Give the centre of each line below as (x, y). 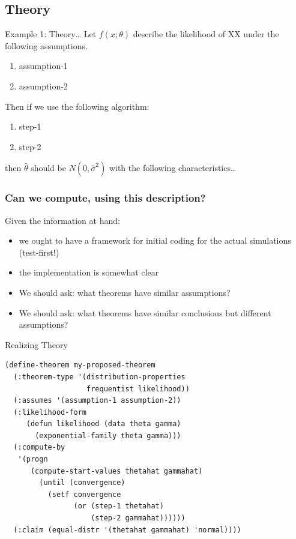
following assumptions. (46, 45)
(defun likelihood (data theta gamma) (104, 424)
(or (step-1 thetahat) (119, 506)
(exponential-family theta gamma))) (108, 435)
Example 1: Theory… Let (51, 34)
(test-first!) (39, 252)
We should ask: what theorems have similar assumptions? (125, 292)
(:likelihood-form (50, 412)
